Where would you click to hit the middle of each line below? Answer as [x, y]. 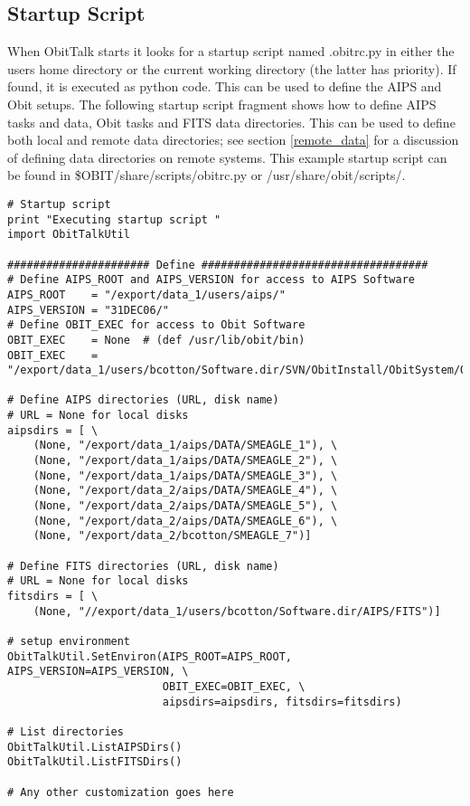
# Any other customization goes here [121, 792]
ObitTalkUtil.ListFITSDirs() [95, 762]
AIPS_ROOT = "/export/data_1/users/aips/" [146, 294]
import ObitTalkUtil [69, 235]
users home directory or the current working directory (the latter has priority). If [232, 68]
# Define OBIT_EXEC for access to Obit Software [156, 325]
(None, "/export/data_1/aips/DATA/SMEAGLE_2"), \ [185, 461]
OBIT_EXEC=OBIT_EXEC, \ [234, 686]
